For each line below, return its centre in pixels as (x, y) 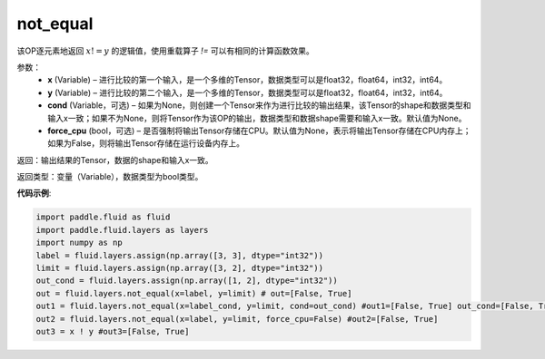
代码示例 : (34, 193)
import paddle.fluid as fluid (103, 217)
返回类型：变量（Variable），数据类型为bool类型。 (110, 177)
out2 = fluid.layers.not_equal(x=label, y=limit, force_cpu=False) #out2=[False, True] (237, 319)
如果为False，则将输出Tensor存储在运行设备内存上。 (146, 143)
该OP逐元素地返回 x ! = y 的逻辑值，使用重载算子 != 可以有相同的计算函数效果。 (166, 51)
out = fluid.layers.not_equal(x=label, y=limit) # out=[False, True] (194, 293)
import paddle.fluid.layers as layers (122, 230)
